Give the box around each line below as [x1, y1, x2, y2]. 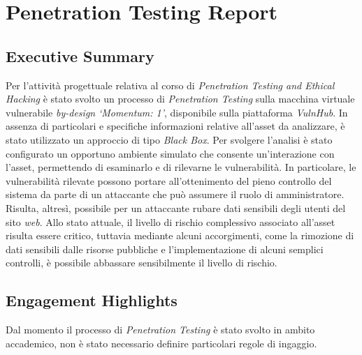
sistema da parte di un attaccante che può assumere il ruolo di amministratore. [6, 187, 345, 202]
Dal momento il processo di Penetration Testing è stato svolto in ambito [6, 322, 315, 337]
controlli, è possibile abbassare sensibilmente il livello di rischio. [6, 255, 277, 270]
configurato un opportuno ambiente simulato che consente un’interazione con [6, 146, 335, 160]
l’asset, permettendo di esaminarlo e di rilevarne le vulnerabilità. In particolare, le [6, 160, 356, 174]
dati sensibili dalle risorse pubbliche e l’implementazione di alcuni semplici [6, 241, 324, 256]
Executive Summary [6, 45, 154, 66]
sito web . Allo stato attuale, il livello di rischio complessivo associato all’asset [6, 214, 335, 229]
